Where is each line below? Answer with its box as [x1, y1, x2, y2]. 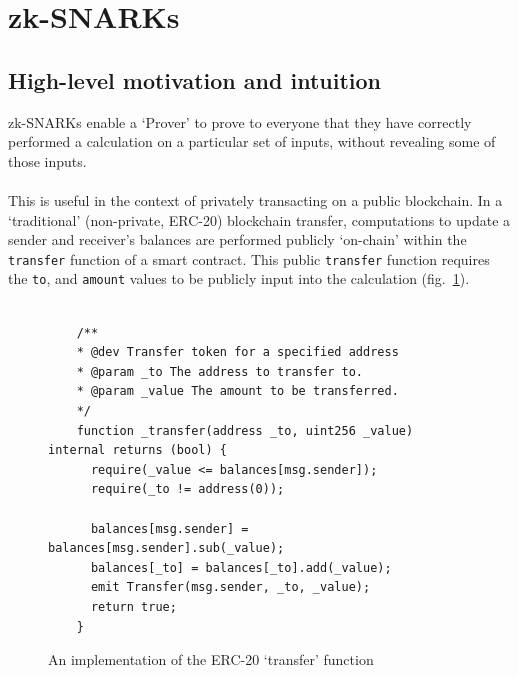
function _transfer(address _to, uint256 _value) [76, 423, 414, 438]
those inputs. [8, 150, 87, 171]
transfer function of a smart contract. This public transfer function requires [8, 248, 490, 269]
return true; [90, 599, 177, 614]
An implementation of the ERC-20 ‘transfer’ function [48, 649, 374, 670]
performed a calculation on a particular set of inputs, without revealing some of [8, 131, 496, 152]
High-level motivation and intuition [8, 64, 381, 95]
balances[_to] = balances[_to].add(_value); [90, 560, 392, 575]
